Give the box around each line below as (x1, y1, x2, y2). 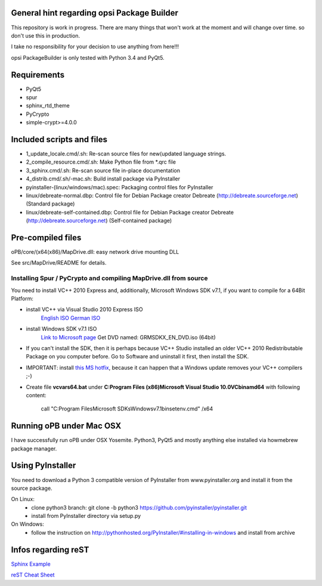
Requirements (11, 69, 65, 80)
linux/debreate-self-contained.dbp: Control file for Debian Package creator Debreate (26, 208, 234, 216)
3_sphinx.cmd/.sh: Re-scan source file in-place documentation (26, 167, 180, 174)
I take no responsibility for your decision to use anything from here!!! (11, 43, 179, 50)
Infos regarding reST (11, 544, 89, 555)
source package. (11, 484, 53, 492)
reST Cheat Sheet (11, 571, 55, 579)
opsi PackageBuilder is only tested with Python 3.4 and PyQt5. (11, 54, 165, 61)
